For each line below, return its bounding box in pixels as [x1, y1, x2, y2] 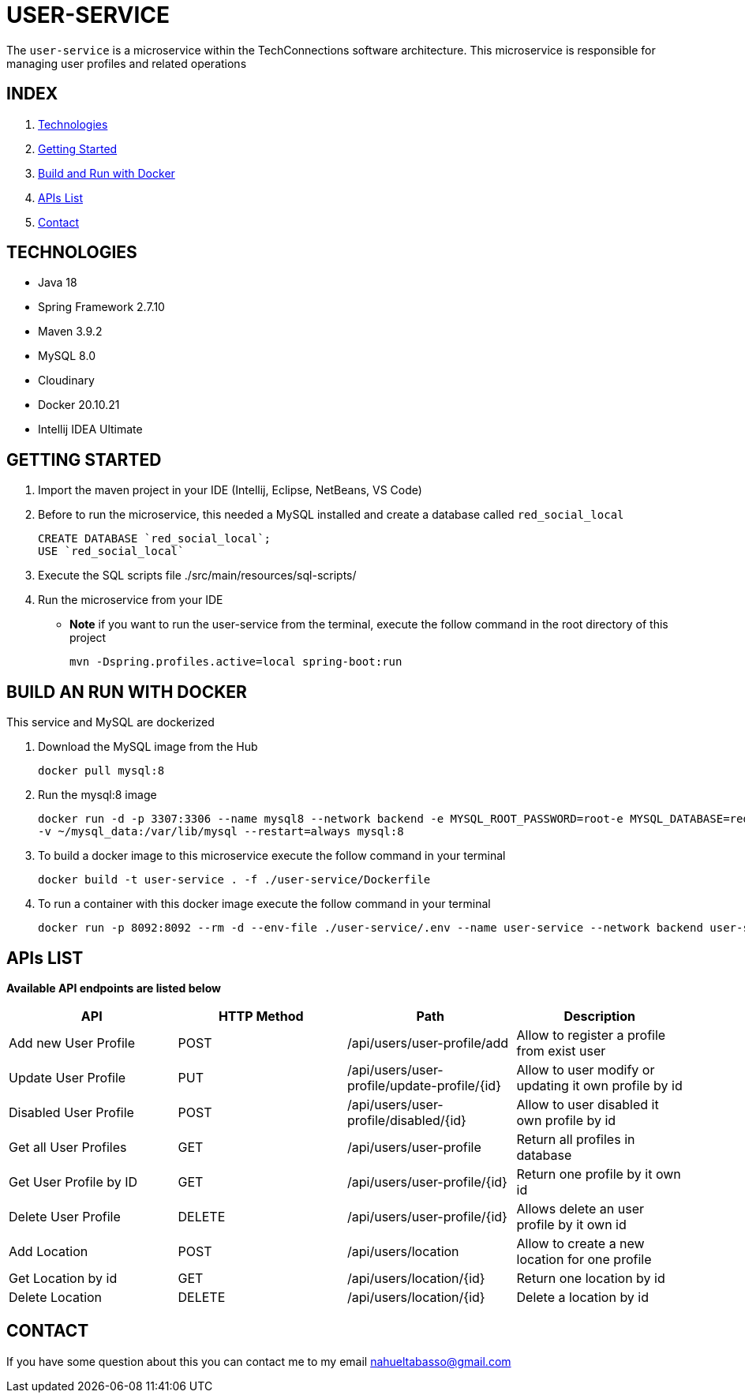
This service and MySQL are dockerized [6, 715, 215, 730]
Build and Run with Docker [38, 166, 175, 180]
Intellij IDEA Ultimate [38, 422, 143, 437]
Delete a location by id [516, 1288, 650, 1305]
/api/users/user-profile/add [347, 1034, 509, 1051]
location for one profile [516, 1251, 652, 1267]
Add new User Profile [9, 1034, 135, 1051]
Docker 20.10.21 [38, 398, 120, 412]
